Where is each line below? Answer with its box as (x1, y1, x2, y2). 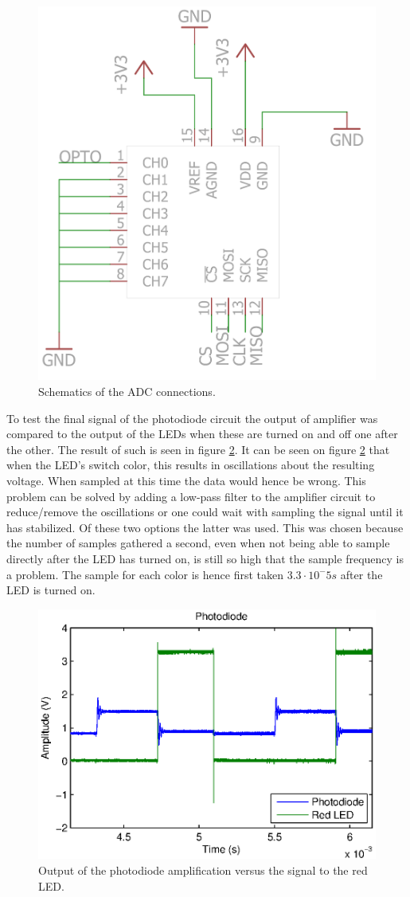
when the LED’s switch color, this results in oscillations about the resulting (6, 456, 375, 473)
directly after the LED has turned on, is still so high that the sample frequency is (6, 550, 404, 566)
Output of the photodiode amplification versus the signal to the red (38, 862, 368, 879)
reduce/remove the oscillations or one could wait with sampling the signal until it (6, 503, 404, 520)
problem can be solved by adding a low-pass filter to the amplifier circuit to (6, 488, 376, 504)
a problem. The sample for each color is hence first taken (6, 566, 284, 582)
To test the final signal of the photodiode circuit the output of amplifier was (6, 409, 378, 426)
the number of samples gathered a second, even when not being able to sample (6, 535, 390, 551)
